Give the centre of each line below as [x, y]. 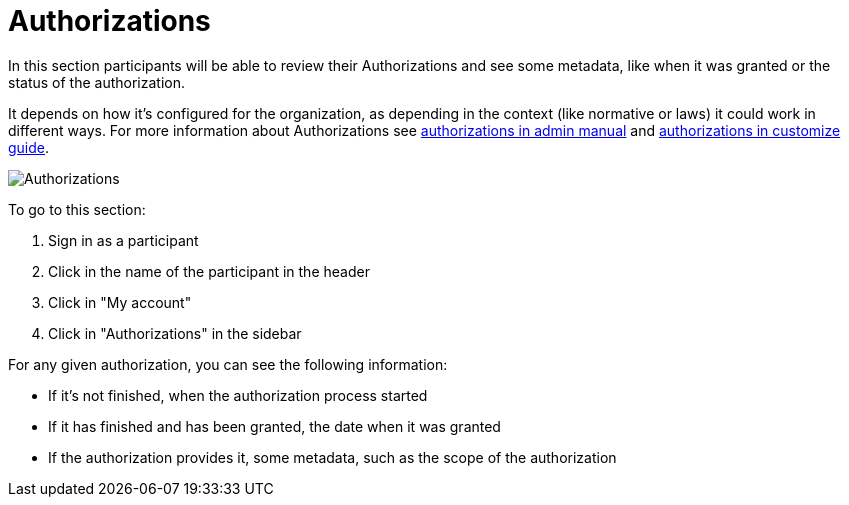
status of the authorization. [97, 82]
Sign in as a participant [123, 240]
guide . [29, 147]
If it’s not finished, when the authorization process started [238, 395]
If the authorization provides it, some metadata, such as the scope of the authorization [332, 457]
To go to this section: [77, 209]
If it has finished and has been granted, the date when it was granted [274, 426]
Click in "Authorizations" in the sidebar [175, 333]
